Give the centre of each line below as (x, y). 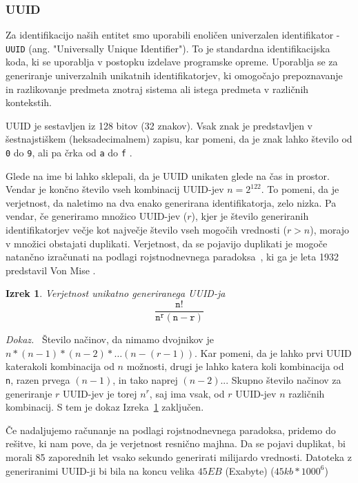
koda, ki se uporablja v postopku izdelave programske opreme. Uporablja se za (172, 62)
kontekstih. (29, 102)
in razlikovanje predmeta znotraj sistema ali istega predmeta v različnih (157, 89)
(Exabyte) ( (250, 470)
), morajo (330, 230)
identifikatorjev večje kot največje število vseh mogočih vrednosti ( (146, 230)
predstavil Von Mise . (51, 270)
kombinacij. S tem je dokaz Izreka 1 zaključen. (105, 407)
